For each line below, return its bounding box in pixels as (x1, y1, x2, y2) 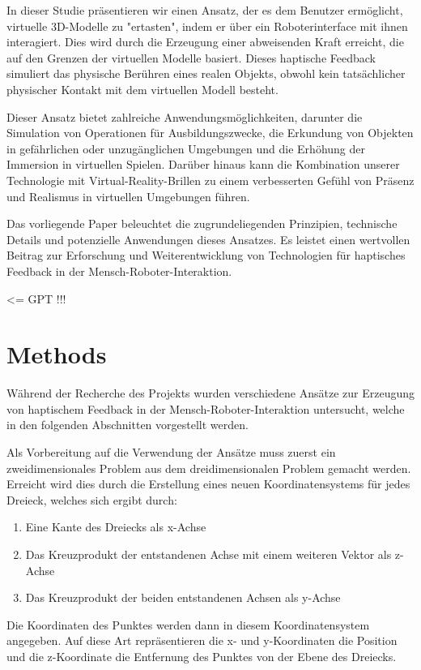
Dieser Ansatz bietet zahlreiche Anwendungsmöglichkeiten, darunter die (6, 108, 363, 125)
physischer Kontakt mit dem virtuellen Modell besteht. (6, 80, 279, 97)
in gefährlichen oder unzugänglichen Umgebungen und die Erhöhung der (6, 140, 365, 157)
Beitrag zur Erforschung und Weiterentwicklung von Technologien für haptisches (6, 247, 406, 264)
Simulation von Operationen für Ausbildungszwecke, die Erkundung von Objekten (6, 124, 414, 141)
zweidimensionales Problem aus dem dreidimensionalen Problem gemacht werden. (6, 459, 411, 476)
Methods (6, 337, 107, 371)
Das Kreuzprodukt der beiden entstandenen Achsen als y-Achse (25, 589, 341, 606)
